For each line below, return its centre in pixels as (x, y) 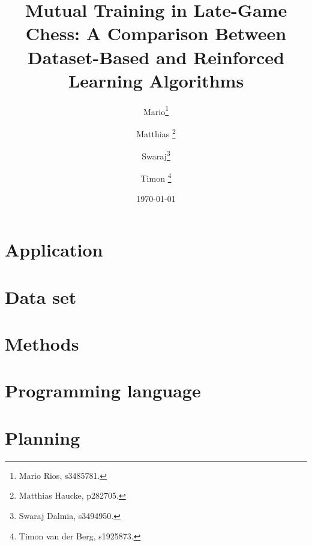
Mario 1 (156, 110)
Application (54, 250)
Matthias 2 (156, 132)
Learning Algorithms (156, 80)
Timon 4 (156, 177)
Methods (42, 344)
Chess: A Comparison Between (156, 33)
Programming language (103, 390)
